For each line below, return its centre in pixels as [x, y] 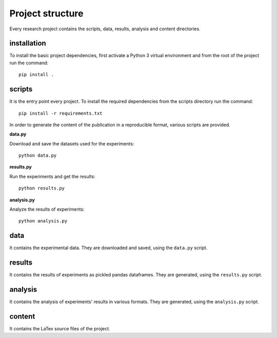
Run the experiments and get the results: [53, 176]
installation [28, 43]
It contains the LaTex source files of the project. [60, 329]
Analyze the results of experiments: [47, 209]
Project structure [46, 13]
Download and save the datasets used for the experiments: [72, 143]
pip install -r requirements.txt [61, 113]
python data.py [38, 156]
